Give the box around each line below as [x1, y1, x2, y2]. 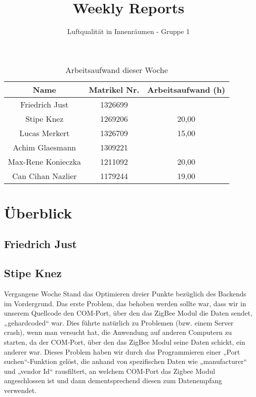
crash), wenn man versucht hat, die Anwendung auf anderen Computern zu [4, 327, 232, 337]
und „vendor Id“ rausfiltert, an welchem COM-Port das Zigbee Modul [4, 365, 215, 376]
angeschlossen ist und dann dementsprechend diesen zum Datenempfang [4, 375, 222, 386]
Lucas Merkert [19, 127, 70, 139]
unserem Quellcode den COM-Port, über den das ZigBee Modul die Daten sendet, [4, 308, 253, 318]
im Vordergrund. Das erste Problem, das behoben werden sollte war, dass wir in [4, 298, 246, 308]
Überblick [4, 202, 72, 222]
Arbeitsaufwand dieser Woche [65, 64, 168, 75]
